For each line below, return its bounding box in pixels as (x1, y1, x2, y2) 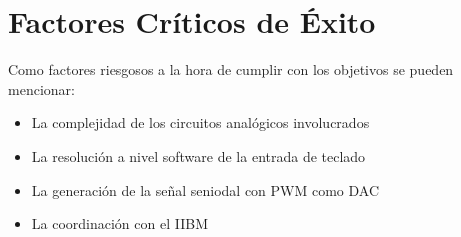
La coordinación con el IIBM (31, 213, 209, 234)
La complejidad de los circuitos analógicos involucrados (31, 112, 370, 133)
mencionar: (8, 78, 75, 99)
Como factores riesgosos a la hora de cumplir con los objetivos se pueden (8, 59, 454, 80)
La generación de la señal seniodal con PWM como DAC (31, 179, 380, 200)
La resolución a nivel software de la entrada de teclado (31, 145, 366, 166)
